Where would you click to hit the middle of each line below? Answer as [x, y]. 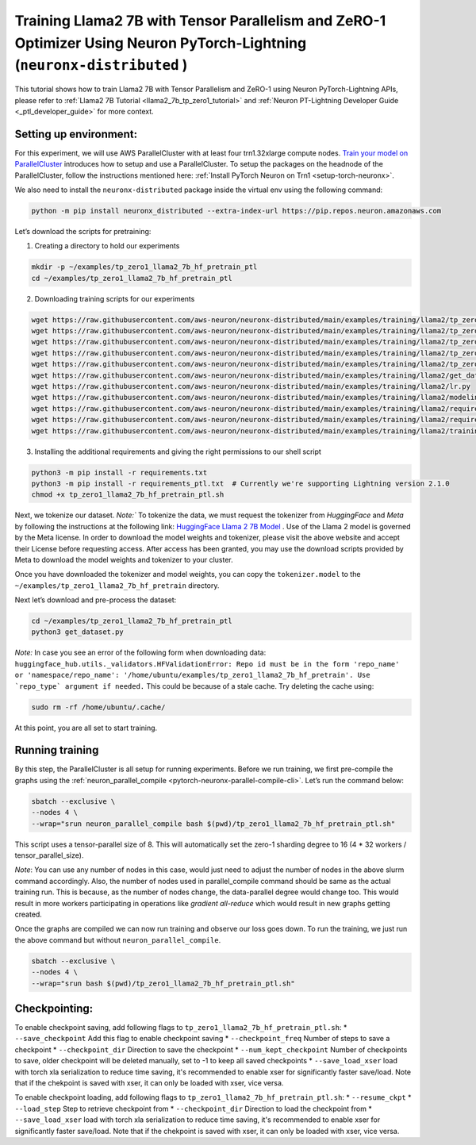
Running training [57, 750]
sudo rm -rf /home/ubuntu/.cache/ [98, 707]
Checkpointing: [54, 1008]
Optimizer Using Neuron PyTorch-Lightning [161, 43]
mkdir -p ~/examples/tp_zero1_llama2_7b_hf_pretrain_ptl [144, 267]
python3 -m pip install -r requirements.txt [119, 473]
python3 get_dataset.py [78, 632]
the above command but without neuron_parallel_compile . [118, 939]
